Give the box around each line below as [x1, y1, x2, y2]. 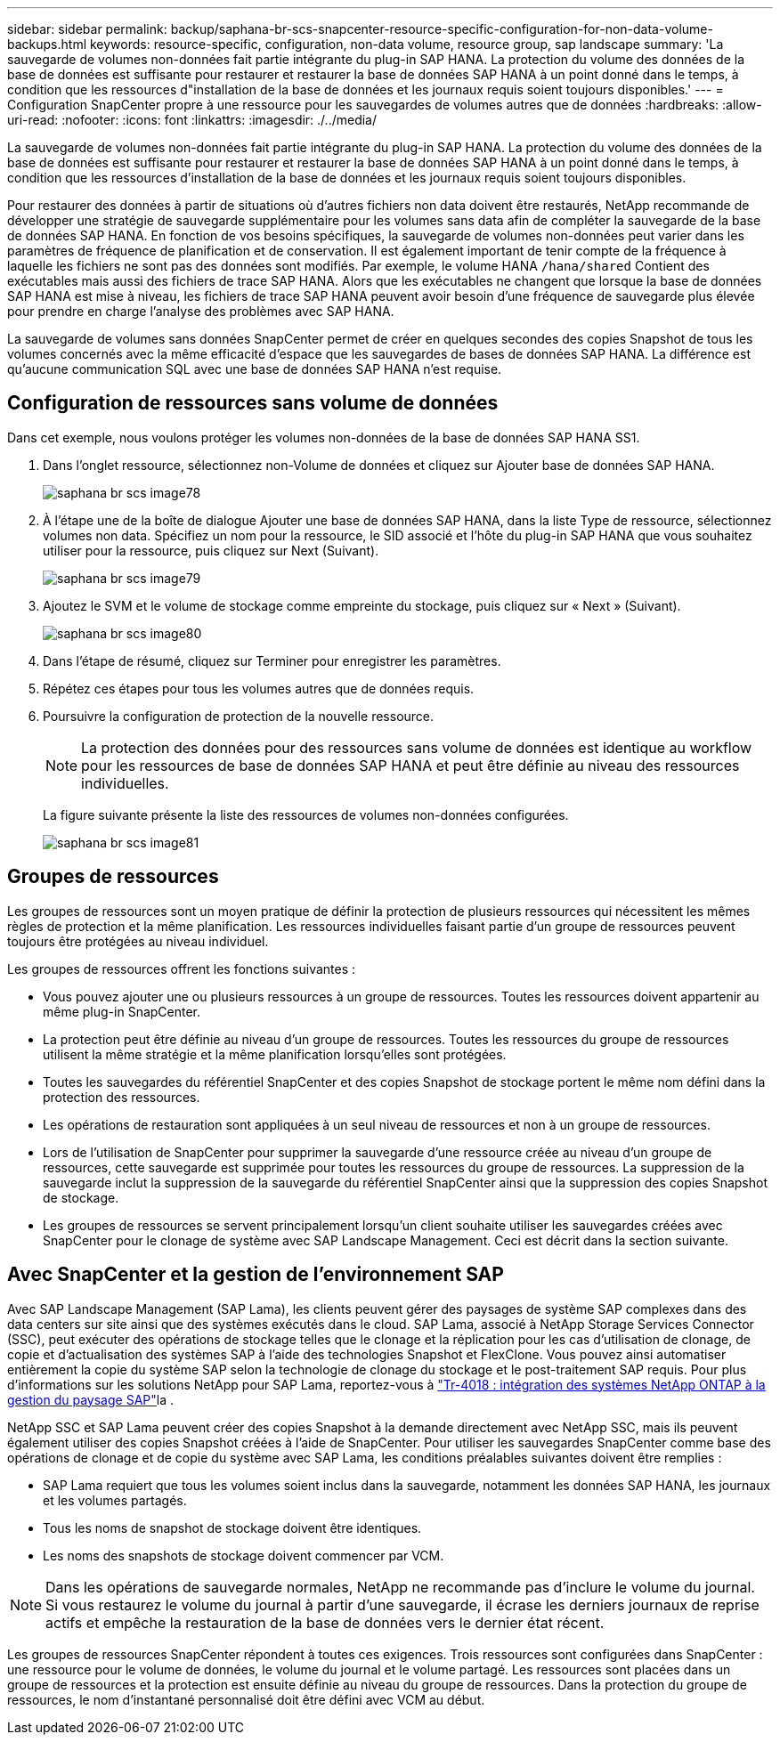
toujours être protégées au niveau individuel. [7, 933, 269, 949]
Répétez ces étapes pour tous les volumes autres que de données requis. [43, 680, 475, 696]
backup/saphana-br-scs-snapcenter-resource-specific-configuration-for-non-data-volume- [170, 21, 713, 36]
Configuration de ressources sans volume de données [7, 392, 499, 415]
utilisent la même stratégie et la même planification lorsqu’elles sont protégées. [43, 1046, 507, 1062]
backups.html [7, 36, 87, 52]
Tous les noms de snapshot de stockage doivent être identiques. [43, 1519, 422, 1535]
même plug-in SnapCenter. [43, 1003, 201, 1019]
